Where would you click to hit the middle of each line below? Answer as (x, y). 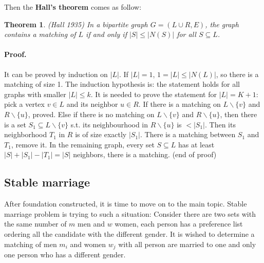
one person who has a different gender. (65, 254)
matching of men (31, 244)
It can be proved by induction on (56, 74)
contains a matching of (40, 34)
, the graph (222, 24)
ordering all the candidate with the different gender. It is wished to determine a (129, 233)
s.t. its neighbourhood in (109, 124)
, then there (239, 114)
